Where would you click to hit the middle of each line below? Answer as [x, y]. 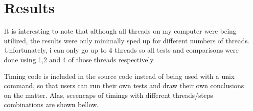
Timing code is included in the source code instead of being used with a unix [119, 76]
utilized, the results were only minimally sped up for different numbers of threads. [127, 40]
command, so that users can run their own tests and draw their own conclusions [124, 85]
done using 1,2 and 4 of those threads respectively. [80, 59]
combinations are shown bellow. [51, 104]
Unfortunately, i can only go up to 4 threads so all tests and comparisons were [121, 50]
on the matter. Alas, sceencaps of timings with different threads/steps [109, 95]
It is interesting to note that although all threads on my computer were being [120, 31]
